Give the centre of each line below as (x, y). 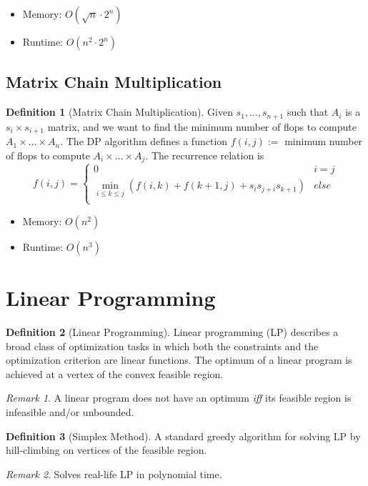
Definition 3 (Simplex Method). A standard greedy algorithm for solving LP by (183, 436)
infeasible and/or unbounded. (70, 412)
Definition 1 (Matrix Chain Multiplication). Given (119, 112)
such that (308, 112)
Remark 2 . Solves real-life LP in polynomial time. (114, 473)
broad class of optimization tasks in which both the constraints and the (162, 346)
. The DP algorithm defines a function (144, 141)
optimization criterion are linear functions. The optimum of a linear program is (179, 360)
